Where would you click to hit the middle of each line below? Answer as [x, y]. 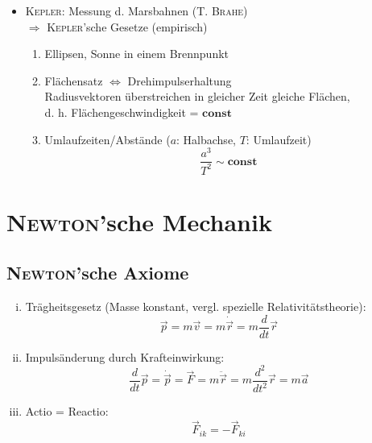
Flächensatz [74, 80]
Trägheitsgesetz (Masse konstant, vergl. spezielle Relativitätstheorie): [196, 306]
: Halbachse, [206, 139]
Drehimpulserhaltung [180, 80]
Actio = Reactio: [67, 411]
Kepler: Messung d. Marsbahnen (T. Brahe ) [136, 10]
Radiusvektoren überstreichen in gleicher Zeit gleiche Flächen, [197, 96]
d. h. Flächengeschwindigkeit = [122, 112]
